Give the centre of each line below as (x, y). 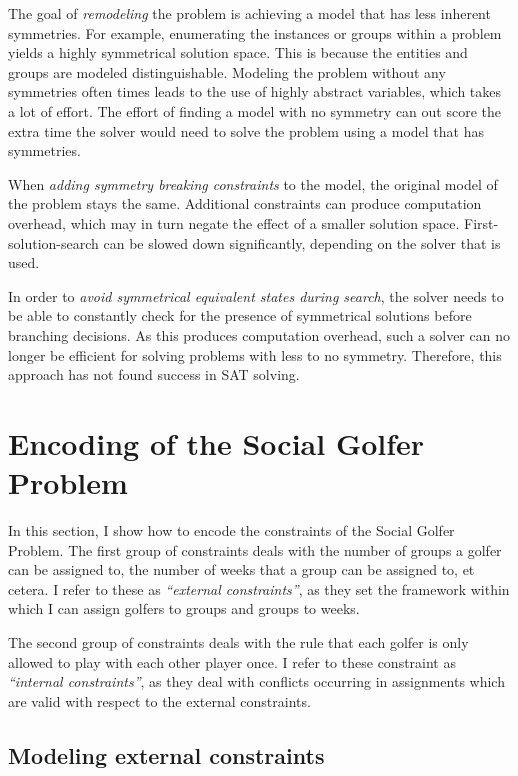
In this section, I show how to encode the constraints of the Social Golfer (231, 530)
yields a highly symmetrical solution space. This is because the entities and (238, 52)
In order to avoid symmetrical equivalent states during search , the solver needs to (256, 295)
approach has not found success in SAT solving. (154, 374)
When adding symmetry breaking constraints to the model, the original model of (253, 183)
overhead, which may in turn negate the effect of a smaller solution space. (234, 222)
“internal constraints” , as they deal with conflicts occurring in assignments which (256, 681)
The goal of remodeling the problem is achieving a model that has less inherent (249, 13)
